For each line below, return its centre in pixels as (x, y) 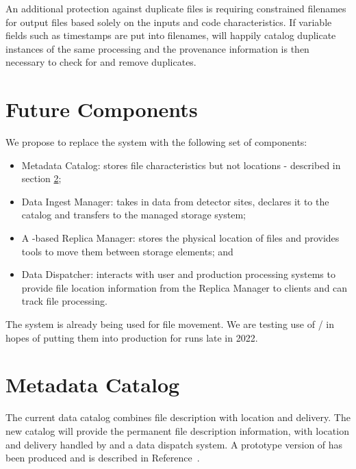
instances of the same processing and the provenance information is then (157, 48)
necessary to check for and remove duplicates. (101, 62)
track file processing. (64, 301)
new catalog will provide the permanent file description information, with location (177, 430)
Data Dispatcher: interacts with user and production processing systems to (178, 274)
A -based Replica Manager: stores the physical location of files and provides (180, 238)
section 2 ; (41, 178)
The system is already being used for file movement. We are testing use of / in (170, 324)
